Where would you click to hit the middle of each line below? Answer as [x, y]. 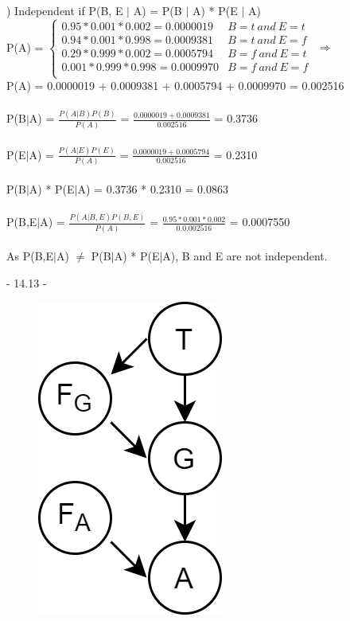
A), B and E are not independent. [245, 256]
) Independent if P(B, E [65, 10]
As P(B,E [30, 256]
